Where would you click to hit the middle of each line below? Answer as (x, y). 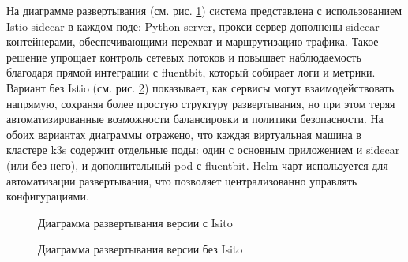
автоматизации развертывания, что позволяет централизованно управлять (182, 180)
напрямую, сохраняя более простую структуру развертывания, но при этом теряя (201, 103)
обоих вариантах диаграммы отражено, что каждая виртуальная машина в (184, 134)
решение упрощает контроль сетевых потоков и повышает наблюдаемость (184, 56)
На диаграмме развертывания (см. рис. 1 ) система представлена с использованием (204, 10)
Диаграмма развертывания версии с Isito (135, 222)
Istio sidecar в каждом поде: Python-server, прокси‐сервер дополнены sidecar (193, 26)
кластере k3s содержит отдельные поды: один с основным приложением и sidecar (203, 150)
